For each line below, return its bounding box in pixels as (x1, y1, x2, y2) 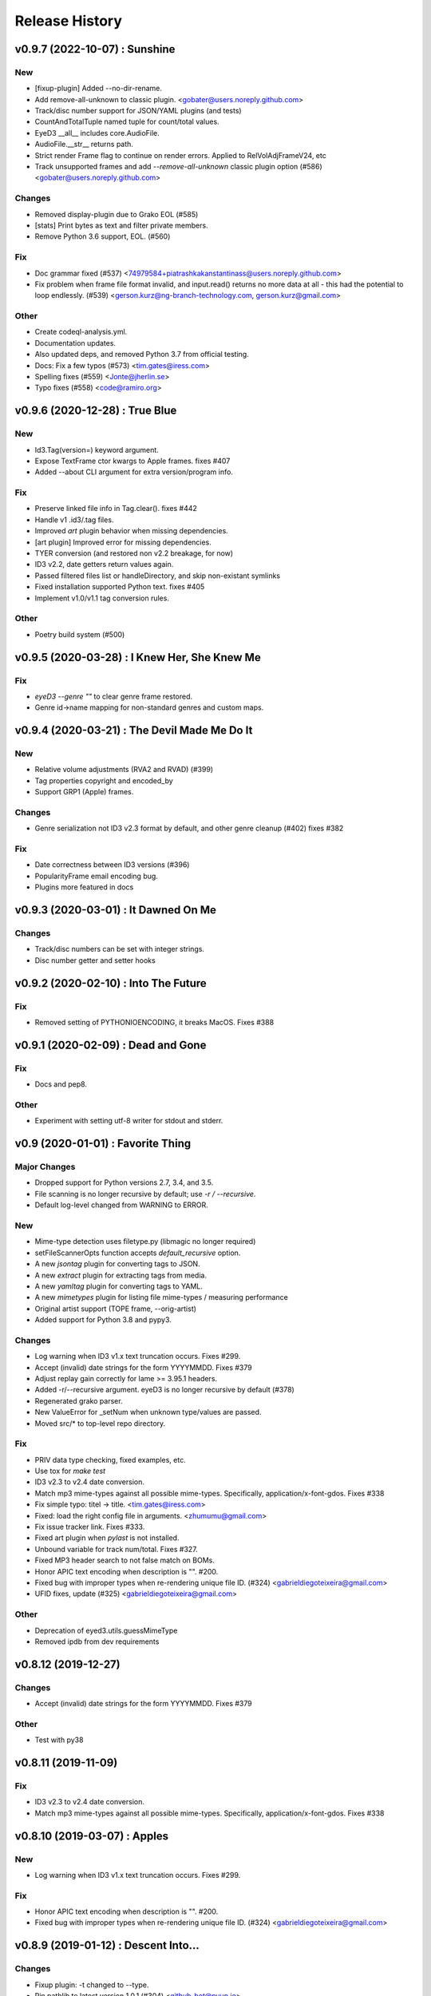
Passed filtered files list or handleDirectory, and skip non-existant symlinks (34, 571, 281, 580)
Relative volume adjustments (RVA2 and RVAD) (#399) (34, 765, 214, 774)
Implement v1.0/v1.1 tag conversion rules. (34, 593, 169, 603)
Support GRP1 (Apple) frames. (34, 787, 134, 797)
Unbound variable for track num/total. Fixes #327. (34, 1544, 199, 1554)
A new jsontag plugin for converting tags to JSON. (34, 1259, 200, 1269)
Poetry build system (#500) (34, 629, 125, 639)
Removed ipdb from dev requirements (34, 1637, 160, 1646)
